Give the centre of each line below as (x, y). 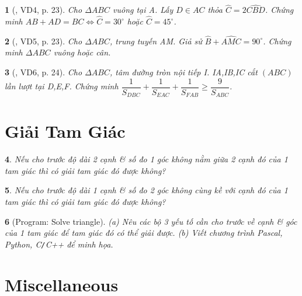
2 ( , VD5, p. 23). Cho (44, 41)
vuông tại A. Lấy (143, 10)
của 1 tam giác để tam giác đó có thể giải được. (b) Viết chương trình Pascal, (144, 233)
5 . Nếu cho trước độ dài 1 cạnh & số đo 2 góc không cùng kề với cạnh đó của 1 (146, 190)
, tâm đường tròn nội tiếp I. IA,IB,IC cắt (184, 72)
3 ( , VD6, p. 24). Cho (44, 72)
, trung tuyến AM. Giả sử (156, 41)
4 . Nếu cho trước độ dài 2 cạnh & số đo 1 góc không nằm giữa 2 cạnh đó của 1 (146, 159)
